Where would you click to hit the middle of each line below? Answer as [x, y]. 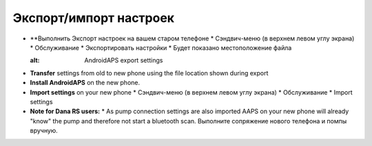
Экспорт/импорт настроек [94, 18]
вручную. [44, 131]
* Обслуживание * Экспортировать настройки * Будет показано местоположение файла [161, 47]
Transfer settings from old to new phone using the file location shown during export [149, 73]
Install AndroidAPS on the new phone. [85, 83]
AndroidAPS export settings [124, 60]
